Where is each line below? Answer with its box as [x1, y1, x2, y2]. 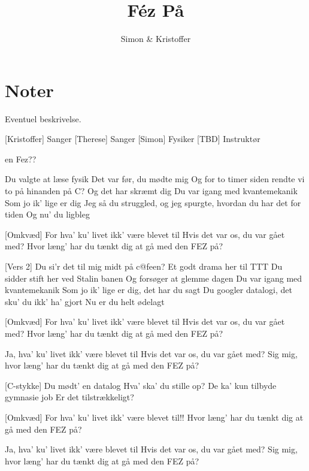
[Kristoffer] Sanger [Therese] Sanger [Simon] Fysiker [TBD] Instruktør [5, 132, 260, 145]
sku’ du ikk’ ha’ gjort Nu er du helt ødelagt [5, 295, 165, 307]
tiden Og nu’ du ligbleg [5, 208, 90, 221]
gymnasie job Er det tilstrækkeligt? [5, 391, 134, 403]
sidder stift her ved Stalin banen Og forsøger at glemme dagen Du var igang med [5, 271, 302, 284]
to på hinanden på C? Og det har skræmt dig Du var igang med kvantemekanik [5, 185, 298, 197]
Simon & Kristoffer [120, 32, 191, 45]
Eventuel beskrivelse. [5, 112, 81, 125]
